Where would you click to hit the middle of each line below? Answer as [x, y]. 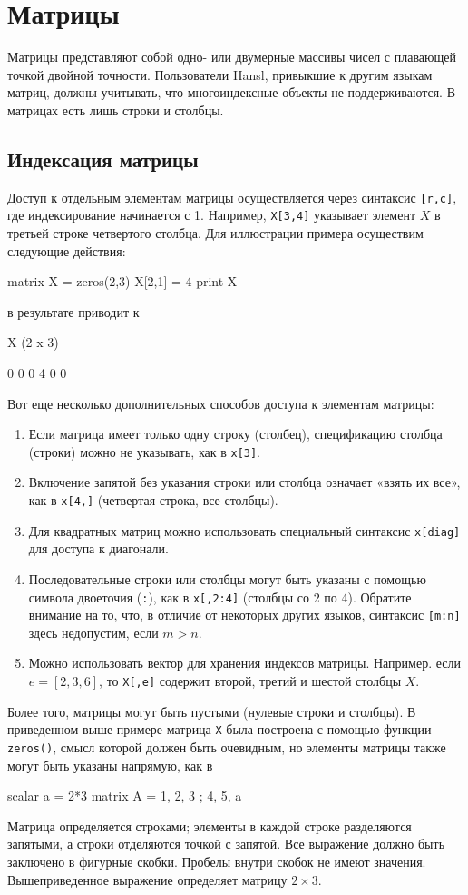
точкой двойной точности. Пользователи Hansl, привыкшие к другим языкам [220, 74]
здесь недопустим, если [93, 632]
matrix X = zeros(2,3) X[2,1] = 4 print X [122, 281]
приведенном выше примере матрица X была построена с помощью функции [219, 729]
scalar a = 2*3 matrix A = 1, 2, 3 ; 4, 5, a [125, 796]
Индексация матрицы [103, 159]
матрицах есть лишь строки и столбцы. [116, 109]
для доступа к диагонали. [98, 548]
